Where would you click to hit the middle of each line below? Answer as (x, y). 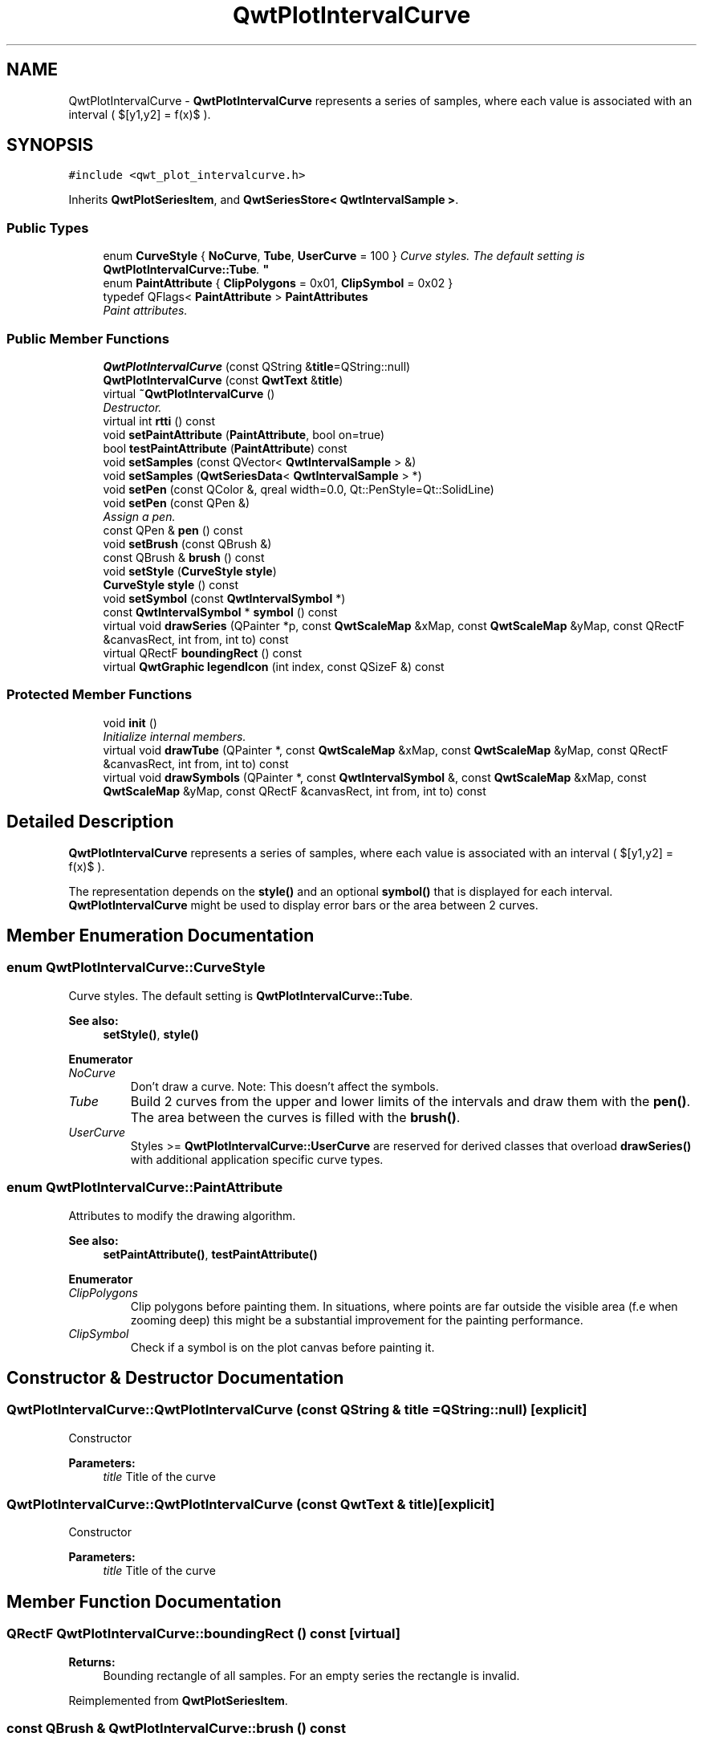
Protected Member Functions (100, 695)
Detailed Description (90, 822)
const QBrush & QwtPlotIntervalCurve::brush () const (176, 1729)
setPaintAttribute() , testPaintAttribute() (210, 1254)
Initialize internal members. (175, 736)
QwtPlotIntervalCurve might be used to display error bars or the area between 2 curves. (303, 905)
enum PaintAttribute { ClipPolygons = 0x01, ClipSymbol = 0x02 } (278, 283)
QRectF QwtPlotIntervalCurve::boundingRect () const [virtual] (203, 1634)
